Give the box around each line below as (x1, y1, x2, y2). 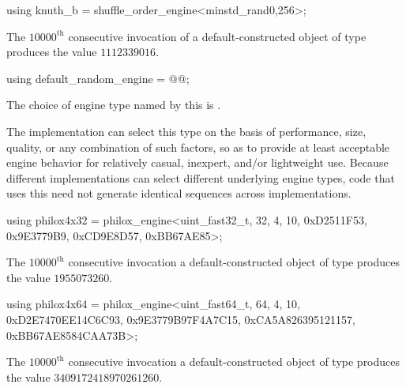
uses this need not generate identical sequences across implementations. (6, 185, 351, 202)
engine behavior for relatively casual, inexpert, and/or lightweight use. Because (6, 154, 389, 171)
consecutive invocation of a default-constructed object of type (68, 28, 367, 44)
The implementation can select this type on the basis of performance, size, (6, 122, 367, 139)
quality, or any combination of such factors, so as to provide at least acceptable (6, 138, 390, 155)
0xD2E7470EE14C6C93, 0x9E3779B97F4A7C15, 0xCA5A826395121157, (6, 311, 355, 327)
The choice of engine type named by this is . (6, 96, 221, 113)
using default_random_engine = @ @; (6, 70, 190, 86)
